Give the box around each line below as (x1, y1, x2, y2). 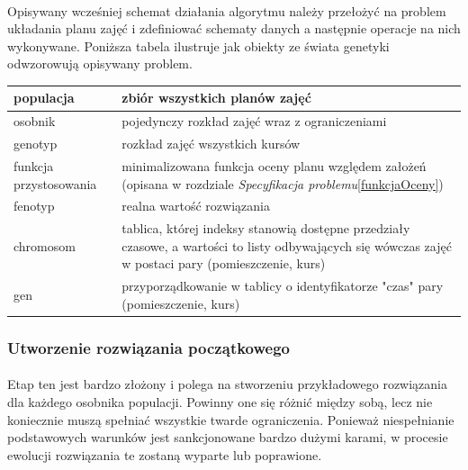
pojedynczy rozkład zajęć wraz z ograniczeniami (121, 112, 387, 131)
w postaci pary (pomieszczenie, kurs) (121, 254, 326, 273)
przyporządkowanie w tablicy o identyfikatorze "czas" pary (121, 276, 444, 295)
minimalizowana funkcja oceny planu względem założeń (121, 157, 427, 175)
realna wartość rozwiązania (121, 196, 270, 215)
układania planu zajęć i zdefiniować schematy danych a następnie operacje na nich (7, 19, 461, 38)
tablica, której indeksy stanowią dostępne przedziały (121, 219, 410, 238)
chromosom (13, 236, 76, 255)
